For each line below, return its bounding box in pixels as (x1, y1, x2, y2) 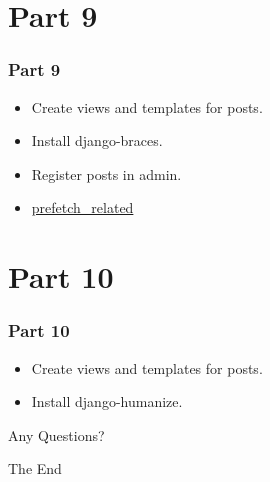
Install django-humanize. (31, 391, 183, 412)
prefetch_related (31, 197, 134, 218)
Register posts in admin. (31, 163, 182, 184)
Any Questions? (8, 424, 105, 445)
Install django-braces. (31, 130, 163, 151)
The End (8, 458, 62, 479)
